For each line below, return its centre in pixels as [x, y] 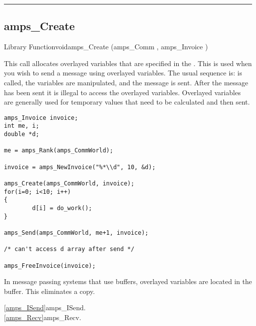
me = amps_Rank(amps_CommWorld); [59, 151]
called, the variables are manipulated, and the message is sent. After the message [126, 82]
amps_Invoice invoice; [41, 118]
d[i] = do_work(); [62, 208]
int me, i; [22, 126]
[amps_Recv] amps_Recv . [43, 317]
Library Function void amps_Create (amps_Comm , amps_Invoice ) [106, 47]
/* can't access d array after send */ [69, 249]
